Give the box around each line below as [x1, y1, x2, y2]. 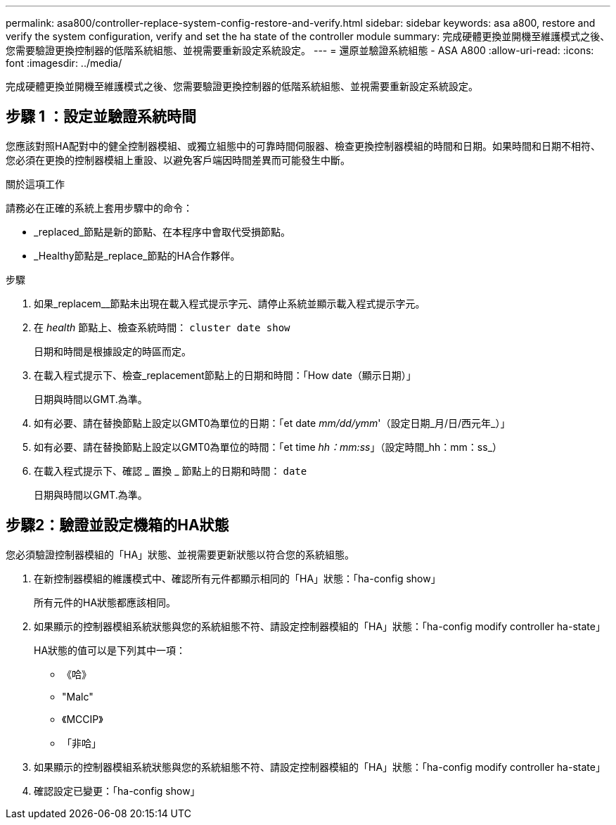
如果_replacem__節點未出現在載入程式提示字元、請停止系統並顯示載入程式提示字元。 [34, 297, 425, 309]
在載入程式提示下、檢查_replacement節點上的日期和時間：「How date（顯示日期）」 [34, 369, 416, 381]
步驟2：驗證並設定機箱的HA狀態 [6, 516, 229, 535]
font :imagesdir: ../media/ [6, 57, 122, 69]
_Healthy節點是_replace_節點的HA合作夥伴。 [34, 249, 240, 262]
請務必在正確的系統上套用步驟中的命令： [6, 201, 193, 214]
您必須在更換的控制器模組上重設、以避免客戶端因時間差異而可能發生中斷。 [6, 153, 350, 166]
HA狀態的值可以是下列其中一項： [34, 644, 186, 656]
